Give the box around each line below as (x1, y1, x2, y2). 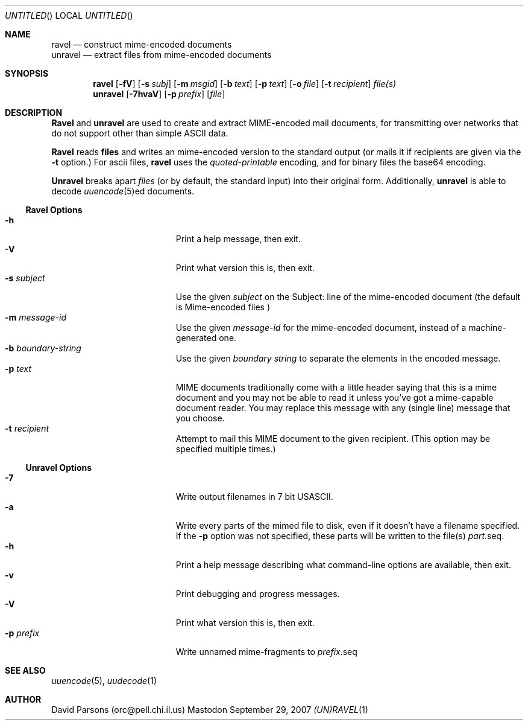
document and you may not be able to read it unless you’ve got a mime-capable (175, 392, 494, 403)
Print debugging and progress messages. (175, 589, 340, 599)
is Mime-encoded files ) (175, 302, 271, 312)
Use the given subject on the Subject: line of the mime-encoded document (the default (175, 292, 521, 302)
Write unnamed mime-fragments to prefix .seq (175, 647, 357, 657)
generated (175, 333, 217, 343)
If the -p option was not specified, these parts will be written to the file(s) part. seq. (175, 531, 504, 541)
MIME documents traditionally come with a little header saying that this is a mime (175, 382, 497, 392)
